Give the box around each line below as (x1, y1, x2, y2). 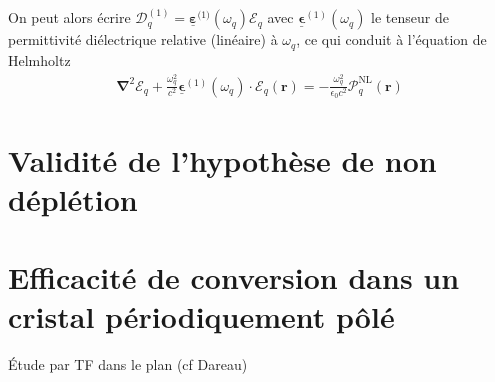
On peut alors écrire (8, 7, 131, 28)
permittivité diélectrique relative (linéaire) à (8, 29, 278, 50)
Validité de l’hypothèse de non (8, 139, 437, 180)
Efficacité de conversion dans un (8, 257, 460, 298)
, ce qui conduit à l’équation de (296, 29, 487, 50)
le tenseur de (371, 7, 449, 28)
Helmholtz (8, 49, 71, 70)
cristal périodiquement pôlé (8, 296, 395, 337)
